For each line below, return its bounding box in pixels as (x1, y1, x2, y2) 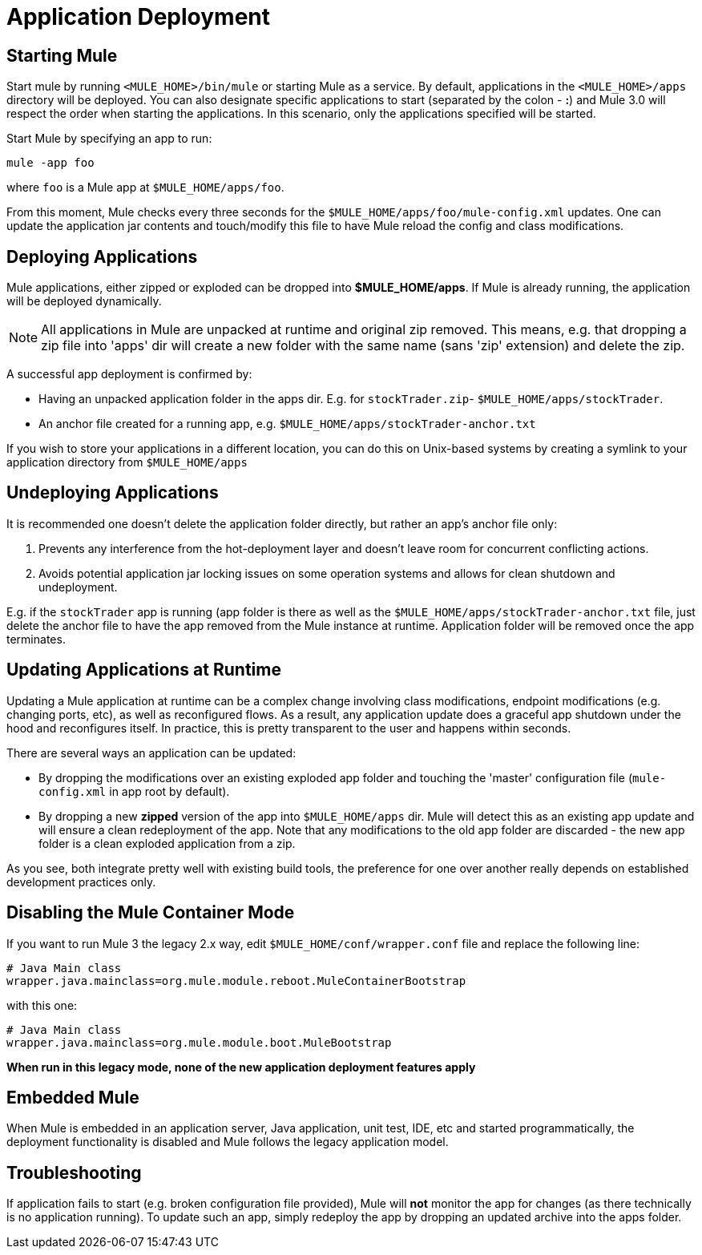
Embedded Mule (6, 1087, 139, 1108)
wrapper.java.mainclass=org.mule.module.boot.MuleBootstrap (6, 1035, 392, 1049)
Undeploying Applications (6, 482, 219, 503)
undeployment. (38, 579, 118, 594)
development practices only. (6, 874, 156, 889)
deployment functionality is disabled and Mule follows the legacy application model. (6, 1135, 449, 1149)
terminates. (6, 632, 66, 646)
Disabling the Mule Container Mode (6, 902, 295, 923)
